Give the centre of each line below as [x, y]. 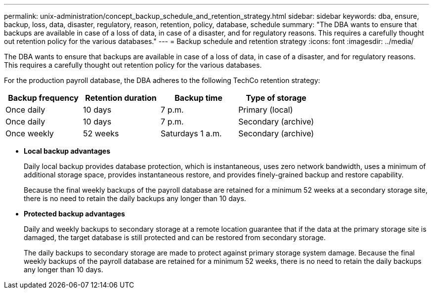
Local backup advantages [67, 151]
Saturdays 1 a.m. [191, 133]
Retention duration [121, 98]
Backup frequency [43, 98]
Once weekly [30, 133]
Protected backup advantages [74, 214]
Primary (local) [266, 110]
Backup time [198, 98]
